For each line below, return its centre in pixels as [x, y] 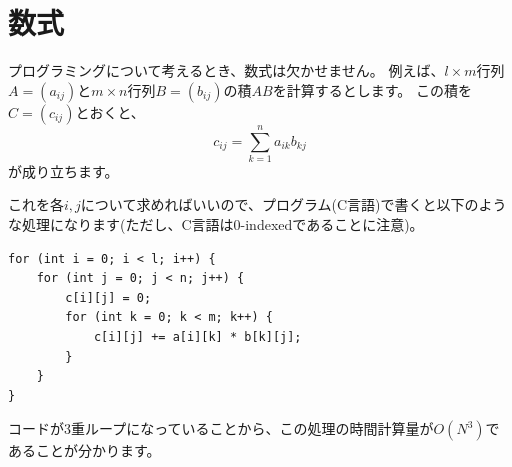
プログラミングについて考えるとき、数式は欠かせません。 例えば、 [226, 70]
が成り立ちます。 [63, 170]
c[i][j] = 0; [108, 297]
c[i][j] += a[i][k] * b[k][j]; [197, 337]
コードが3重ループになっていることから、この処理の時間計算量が [221, 428]
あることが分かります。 [84, 450]
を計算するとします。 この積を [372, 89]
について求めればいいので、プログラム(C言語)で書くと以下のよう [293, 204]
